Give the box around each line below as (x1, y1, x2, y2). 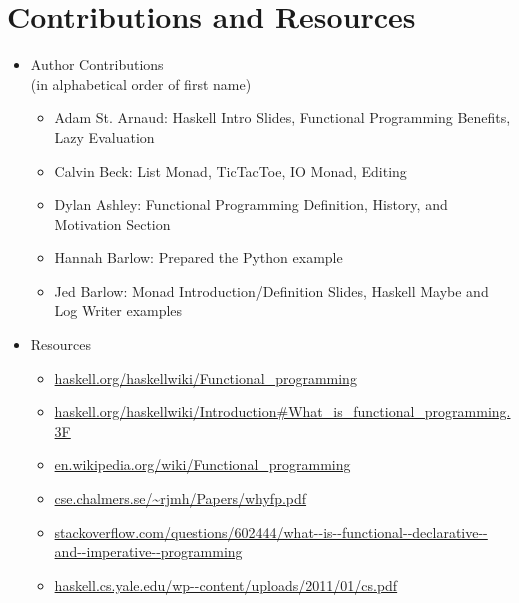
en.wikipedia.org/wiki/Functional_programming (54, 454, 351, 475)
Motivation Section (54, 213, 171, 234)
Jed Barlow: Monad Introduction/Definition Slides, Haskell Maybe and (54, 280, 489, 301)
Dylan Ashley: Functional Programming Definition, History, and (54, 194, 448, 215)
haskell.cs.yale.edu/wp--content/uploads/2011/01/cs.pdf (54, 574, 398, 595)
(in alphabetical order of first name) (30, 73, 252, 94)
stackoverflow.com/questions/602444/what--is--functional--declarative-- (54, 521, 488, 542)
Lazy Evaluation (54, 126, 155, 147)
